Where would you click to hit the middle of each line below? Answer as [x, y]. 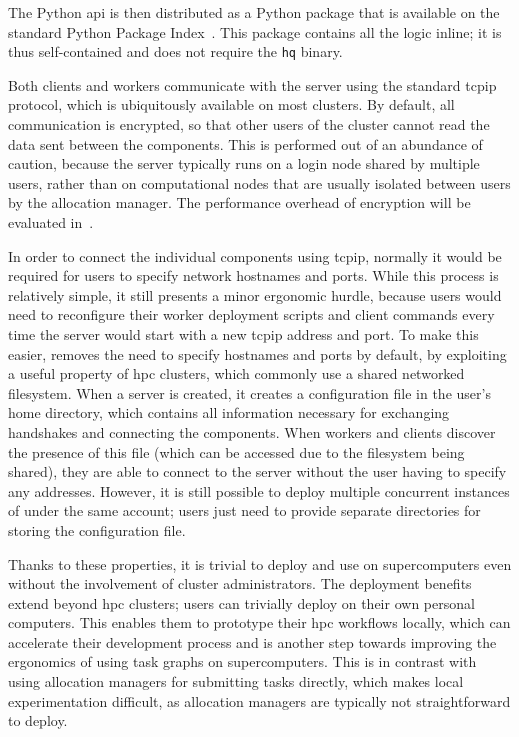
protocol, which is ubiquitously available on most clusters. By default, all [231, 104]
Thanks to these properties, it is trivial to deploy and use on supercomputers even [260, 563]
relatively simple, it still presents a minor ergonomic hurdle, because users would [255, 294]
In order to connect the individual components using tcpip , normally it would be [255, 255]
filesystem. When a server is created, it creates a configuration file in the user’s [249, 392]
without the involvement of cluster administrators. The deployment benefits [240, 583]
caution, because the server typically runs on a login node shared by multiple [244, 163]
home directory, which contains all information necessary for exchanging [229, 412]
